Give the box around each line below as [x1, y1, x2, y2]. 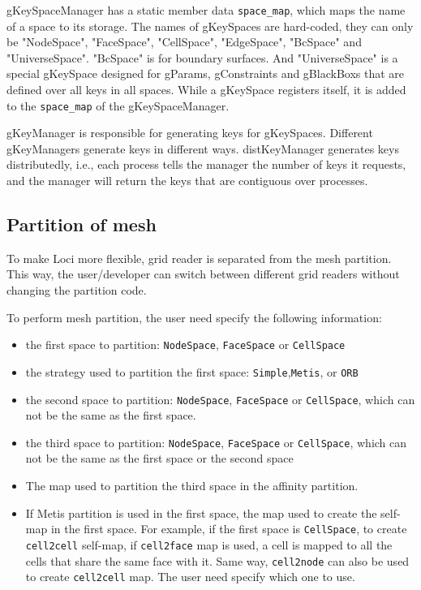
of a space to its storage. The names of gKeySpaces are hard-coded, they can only [6, 17, 414, 34]
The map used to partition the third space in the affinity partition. [25, 477, 359, 494]
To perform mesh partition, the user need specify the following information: [6, 308, 382, 325]
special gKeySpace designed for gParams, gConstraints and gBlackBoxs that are [6, 65, 405, 82]
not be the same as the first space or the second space [25, 450, 294, 467]
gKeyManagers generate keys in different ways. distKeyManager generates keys [6, 140, 399, 157]
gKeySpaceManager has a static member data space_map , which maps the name [6, 2, 406, 18]
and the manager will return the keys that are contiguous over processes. [6, 172, 368, 189]
